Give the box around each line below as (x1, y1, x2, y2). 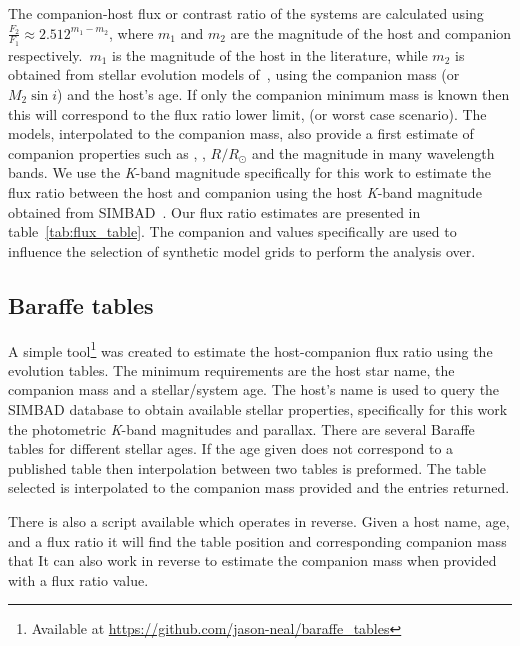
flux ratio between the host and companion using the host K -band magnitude (8, 181, 482, 202)
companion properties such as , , (8, 142, 206, 163)
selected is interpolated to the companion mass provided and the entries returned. (8, 477, 510, 498)
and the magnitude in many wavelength (251, 142, 495, 163)
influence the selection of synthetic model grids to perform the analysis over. (8, 240, 476, 261)
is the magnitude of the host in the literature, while (112, 44, 428, 65)
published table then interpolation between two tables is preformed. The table (8, 457, 486, 478)
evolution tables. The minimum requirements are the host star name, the (8, 359, 455, 380)
